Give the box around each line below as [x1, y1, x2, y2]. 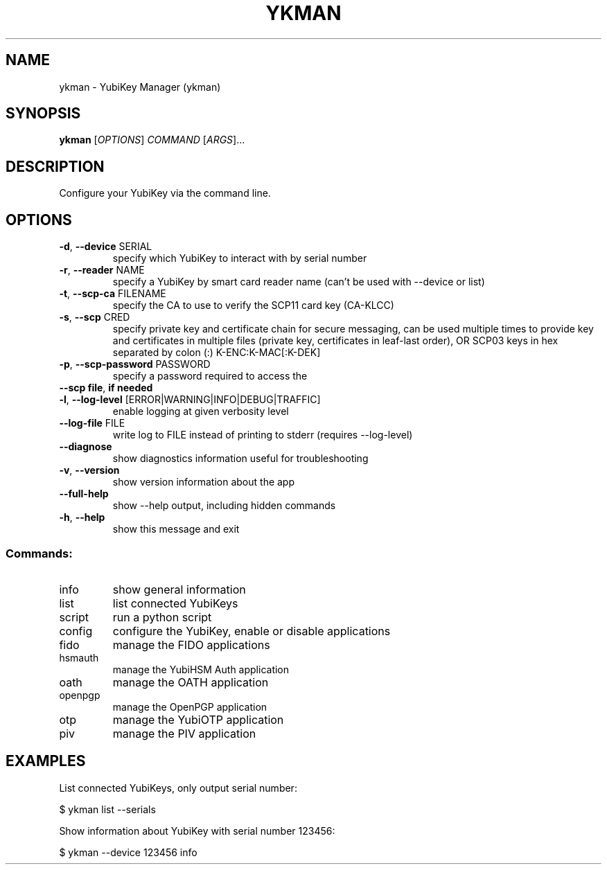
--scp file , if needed [59, 382, 153, 394]
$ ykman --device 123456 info [59, 846, 197, 858]
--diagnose [59, 441, 112, 453]
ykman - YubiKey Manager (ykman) [59, 80, 221, 93]
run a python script [112, 610, 212, 624]
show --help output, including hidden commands [112, 499, 336, 512]
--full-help [59, 488, 109, 500]
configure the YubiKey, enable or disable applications [112, 623, 391, 638]
